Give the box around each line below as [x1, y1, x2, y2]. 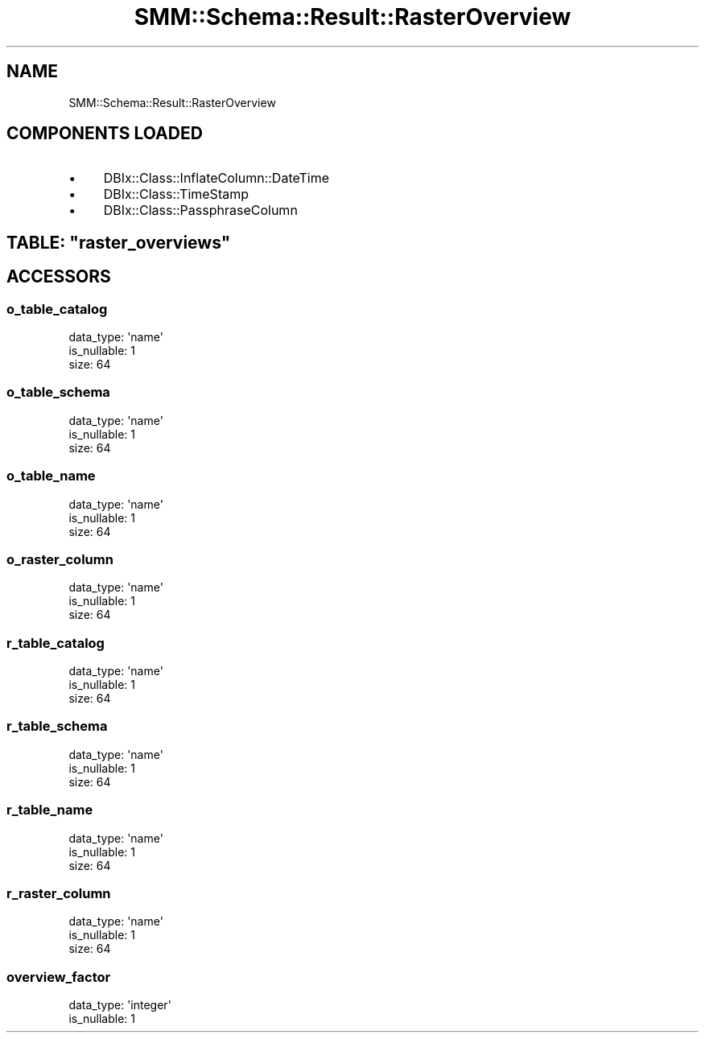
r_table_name [6, 802, 93, 818]
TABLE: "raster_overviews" [6, 232, 231, 253]
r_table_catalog [6, 634, 105, 651]
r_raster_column [6, 884, 111, 901]
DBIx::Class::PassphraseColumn [103, 202, 298, 219]
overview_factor [6, 968, 111, 985]
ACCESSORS [6, 266, 111, 287]
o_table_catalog [6, 300, 108, 317]
